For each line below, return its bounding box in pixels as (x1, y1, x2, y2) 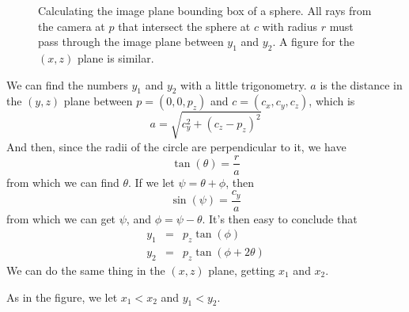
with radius (262, 17, 317, 34)
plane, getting (208, 261, 275, 278)
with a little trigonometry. (180, 76, 307, 93)
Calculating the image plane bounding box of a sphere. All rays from (38, 2, 372, 18)
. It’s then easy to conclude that (202, 210, 358, 226)
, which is (309, 93, 355, 109)
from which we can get (6, 210, 116, 226)
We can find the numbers (6, 76, 128, 93)
